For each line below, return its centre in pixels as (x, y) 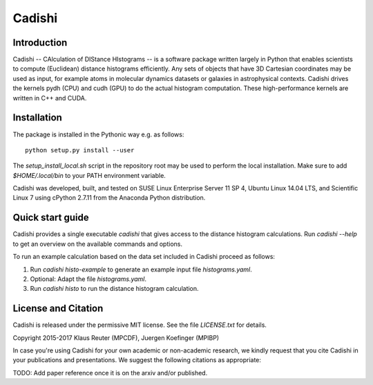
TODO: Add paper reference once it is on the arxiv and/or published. (110, 373)
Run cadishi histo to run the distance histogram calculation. (115, 289)
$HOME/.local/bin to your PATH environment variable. (89, 175)
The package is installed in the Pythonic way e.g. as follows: (98, 134)
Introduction (40, 43)
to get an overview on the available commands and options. (98, 244)
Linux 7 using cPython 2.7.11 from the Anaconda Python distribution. (109, 198)
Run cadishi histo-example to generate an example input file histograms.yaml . (141, 269)
